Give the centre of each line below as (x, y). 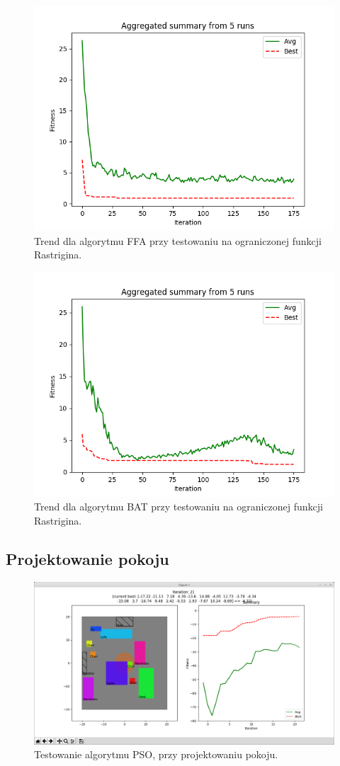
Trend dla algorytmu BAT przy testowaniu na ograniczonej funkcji (179, 507)
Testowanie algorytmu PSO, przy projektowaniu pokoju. (156, 754)
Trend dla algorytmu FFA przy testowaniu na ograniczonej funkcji (178, 240)
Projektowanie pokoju (87, 558)
